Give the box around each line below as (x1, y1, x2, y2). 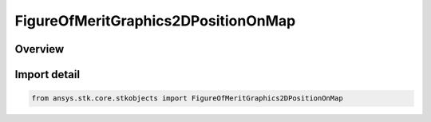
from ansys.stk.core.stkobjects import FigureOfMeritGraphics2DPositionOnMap (31, 94, 343, 103)
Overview (14, 42, 65, 56)
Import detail (14, 68, 80, 81)
